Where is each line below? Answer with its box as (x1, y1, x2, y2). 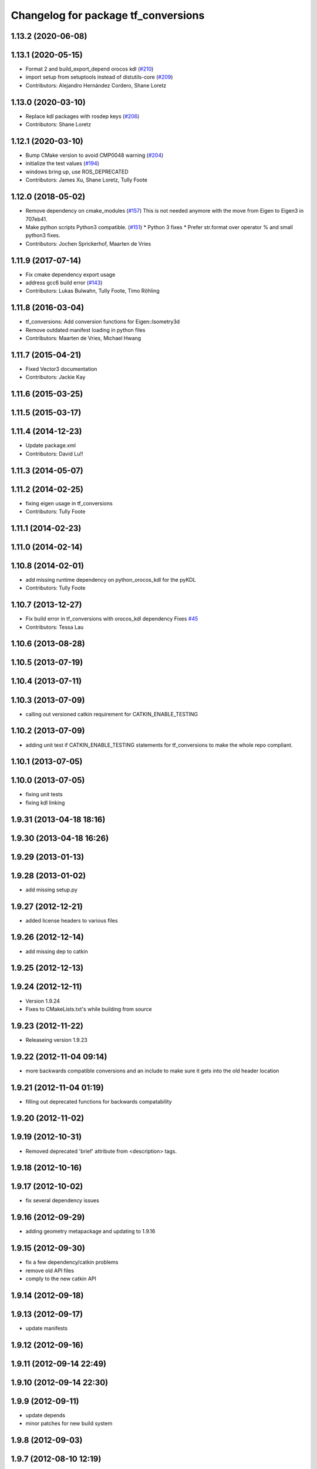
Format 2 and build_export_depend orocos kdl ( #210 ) (25, 65, 154, 73)
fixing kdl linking (25, 799, 65, 806)
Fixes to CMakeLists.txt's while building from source (25, 1005, 152, 1012)
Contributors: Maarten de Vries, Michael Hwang (25, 335, 141, 342)
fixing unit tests (25, 791, 63, 798)
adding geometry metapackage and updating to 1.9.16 (25, 1228, 156, 1235)
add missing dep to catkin (25, 948, 88, 955)
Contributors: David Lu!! (25, 450, 83, 457)
